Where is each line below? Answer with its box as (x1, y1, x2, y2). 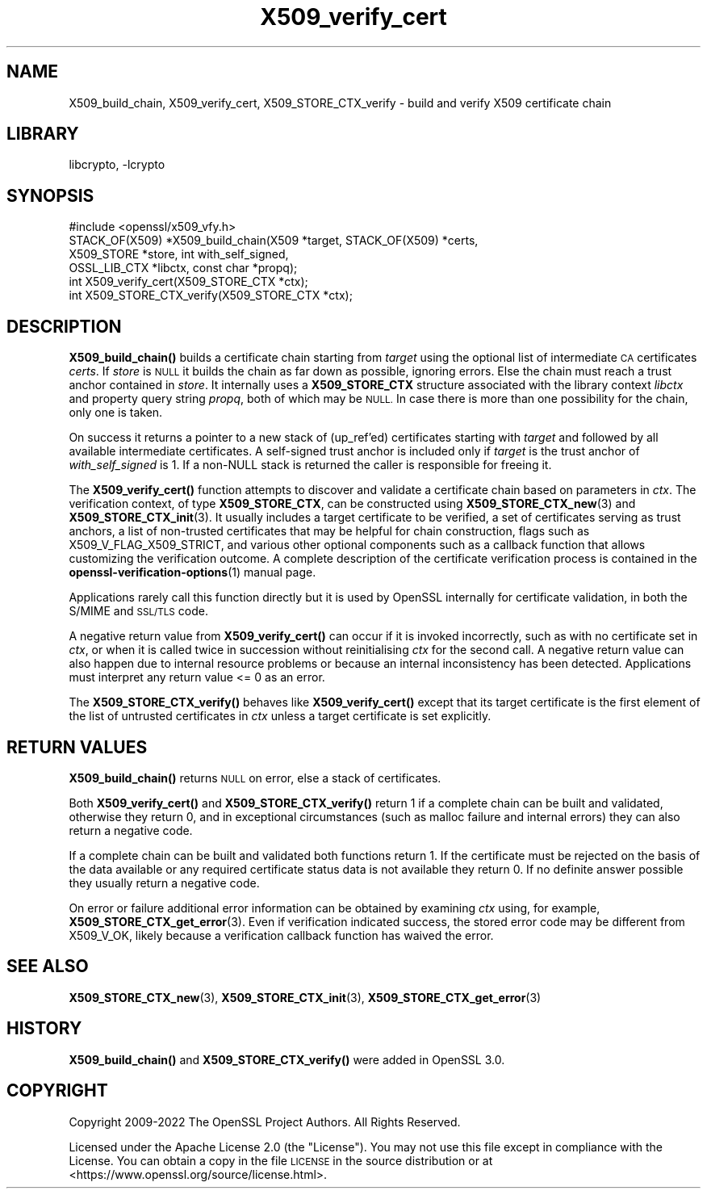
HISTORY (6, 1018, 82, 1039)
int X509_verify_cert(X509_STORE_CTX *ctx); (69, 275, 308, 289)
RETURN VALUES (6, 736, 148, 757)
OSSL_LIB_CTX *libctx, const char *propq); (69, 261, 298, 275)
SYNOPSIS (6, 185, 94, 206)
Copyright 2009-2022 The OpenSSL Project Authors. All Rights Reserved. (69, 1114, 461, 1129)
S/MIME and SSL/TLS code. (69, 604, 208, 618)
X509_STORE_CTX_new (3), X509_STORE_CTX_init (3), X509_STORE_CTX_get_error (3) (69, 990, 542, 1004)
